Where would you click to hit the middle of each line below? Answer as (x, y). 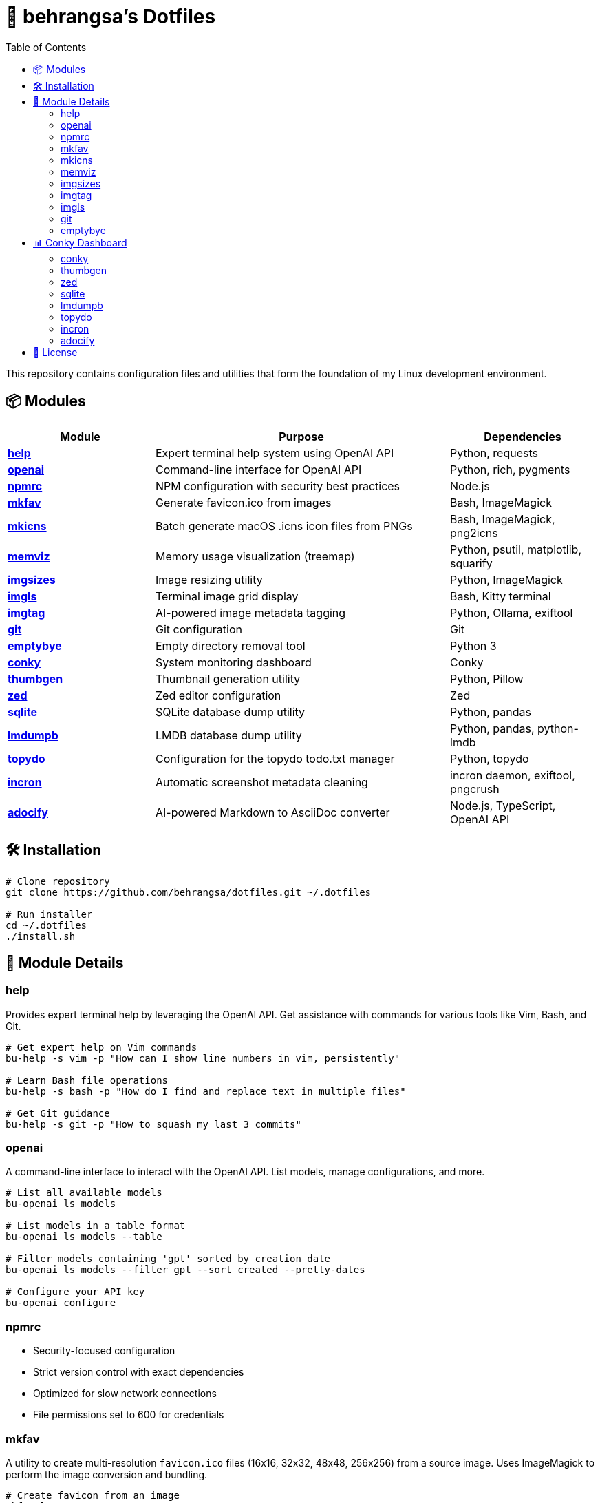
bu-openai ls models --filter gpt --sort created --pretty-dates (185, 1270)
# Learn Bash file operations (87, 1080)
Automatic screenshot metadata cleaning (262, 782)
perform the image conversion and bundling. (107, 1474)
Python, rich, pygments (510, 469)
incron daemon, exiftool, (513, 775)
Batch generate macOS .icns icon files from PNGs (284, 526)
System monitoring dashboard (234, 662)
